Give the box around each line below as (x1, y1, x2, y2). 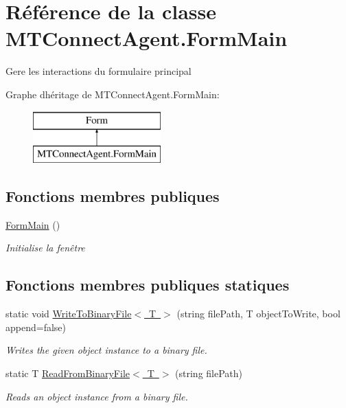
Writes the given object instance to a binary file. (5, 343, 207, 357)
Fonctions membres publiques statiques (5, 274, 290, 295)
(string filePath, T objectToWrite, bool (176, 306, 341, 321)
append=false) (5, 319, 66, 334)
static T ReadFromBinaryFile (5, 366, 130, 381)
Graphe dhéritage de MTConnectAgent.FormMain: (5, 87, 220, 101)
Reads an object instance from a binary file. (5, 389, 188, 403)
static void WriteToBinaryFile (5, 306, 132, 321)
